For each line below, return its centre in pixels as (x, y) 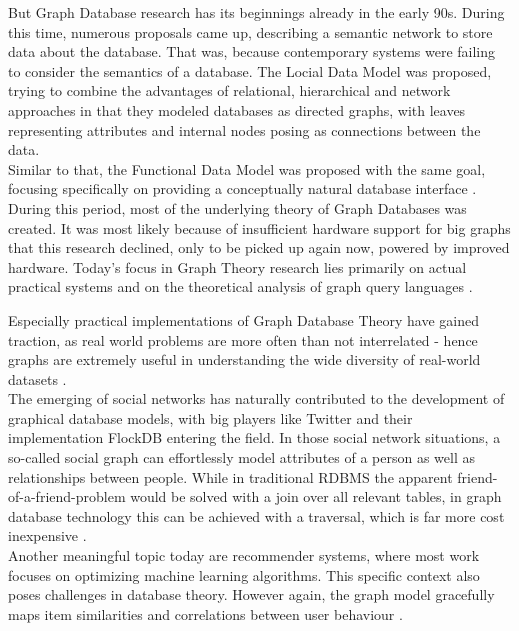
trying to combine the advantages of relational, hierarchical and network (229, 90)
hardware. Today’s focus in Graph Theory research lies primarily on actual (237, 266)
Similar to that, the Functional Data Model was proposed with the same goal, (247, 168)
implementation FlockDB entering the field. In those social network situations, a (254, 437)
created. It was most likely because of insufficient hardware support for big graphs (259, 227)
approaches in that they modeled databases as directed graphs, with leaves (237, 109)
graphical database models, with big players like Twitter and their (210, 417)
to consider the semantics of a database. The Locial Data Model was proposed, (250, 70)
